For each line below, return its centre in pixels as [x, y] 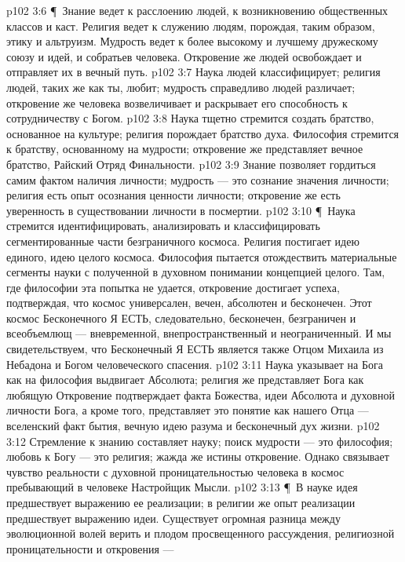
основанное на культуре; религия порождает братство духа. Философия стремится [203, 133]
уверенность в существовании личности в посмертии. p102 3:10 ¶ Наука [181, 210]
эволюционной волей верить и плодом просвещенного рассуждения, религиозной [201, 533]
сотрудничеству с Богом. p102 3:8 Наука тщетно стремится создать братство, [190, 118]
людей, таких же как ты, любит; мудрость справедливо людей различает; [181, 87]
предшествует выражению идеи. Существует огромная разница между [173, 518]
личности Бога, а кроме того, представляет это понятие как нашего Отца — [188, 410]
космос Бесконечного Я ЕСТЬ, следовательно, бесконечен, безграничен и [181, 317]
